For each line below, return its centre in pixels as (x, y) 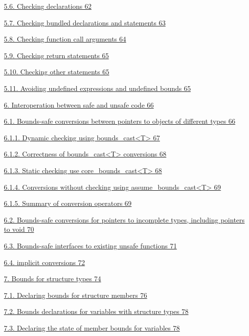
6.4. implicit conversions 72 (45, 262)
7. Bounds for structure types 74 (53, 279)
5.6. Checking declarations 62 (48, 6)
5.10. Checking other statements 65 (57, 72)
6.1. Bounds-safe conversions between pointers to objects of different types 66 (120, 121)
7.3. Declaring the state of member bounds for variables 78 (92, 327)
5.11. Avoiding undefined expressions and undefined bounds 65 (97, 88)
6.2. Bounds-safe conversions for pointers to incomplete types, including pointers (124, 219)
